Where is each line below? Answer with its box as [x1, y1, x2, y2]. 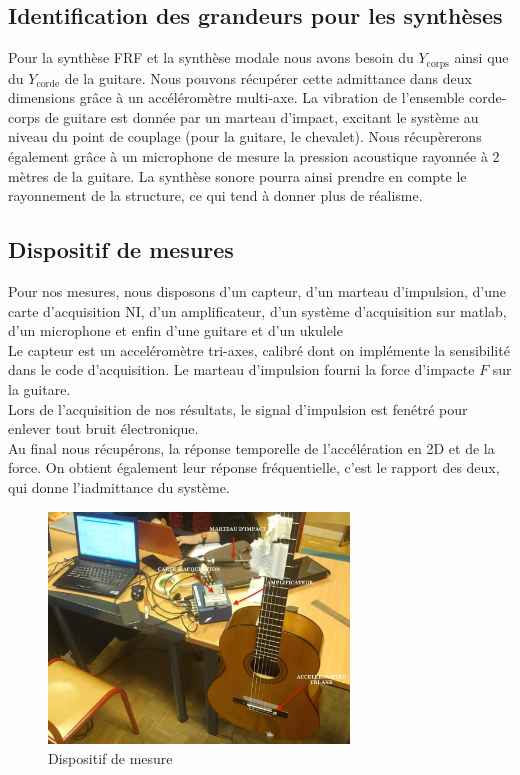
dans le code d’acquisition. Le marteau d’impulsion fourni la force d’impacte [8, 359, 475, 380]
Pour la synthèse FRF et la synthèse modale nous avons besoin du [8, 47, 414, 68]
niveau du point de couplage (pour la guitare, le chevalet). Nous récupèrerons [8, 126, 482, 147]
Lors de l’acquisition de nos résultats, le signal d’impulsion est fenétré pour [8, 398, 468, 419]
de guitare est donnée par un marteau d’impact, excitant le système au [44, 106, 479, 127]
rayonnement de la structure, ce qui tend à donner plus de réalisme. [8, 185, 423, 206]
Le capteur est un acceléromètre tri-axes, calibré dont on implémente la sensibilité [8, 339, 510, 360]
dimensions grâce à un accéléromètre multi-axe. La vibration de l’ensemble [8, 87, 465, 108]
